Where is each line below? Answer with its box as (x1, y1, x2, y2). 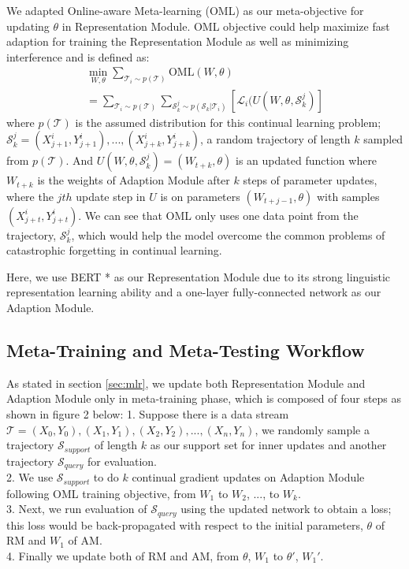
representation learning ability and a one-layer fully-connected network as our (6, 284, 381, 300)
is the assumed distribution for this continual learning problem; (75, 113, 381, 130)
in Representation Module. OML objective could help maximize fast (61, 17, 390, 34)
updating (6, 17, 50, 34)
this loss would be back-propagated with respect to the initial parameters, (6, 516, 363, 533)
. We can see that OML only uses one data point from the (78, 206, 359, 223)
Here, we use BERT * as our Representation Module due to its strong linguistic (6, 268, 391, 284)
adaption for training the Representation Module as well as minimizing (6, 33, 349, 50)
